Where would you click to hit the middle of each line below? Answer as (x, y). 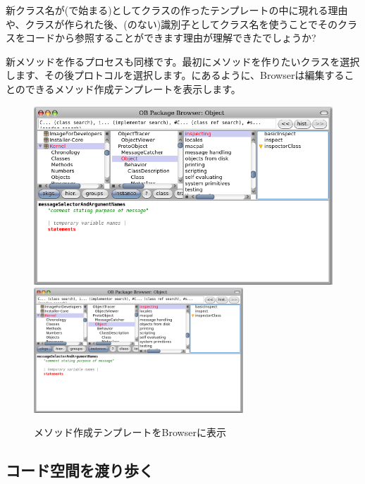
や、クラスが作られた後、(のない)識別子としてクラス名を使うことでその (172, 24)
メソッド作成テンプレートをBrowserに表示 (130, 432)
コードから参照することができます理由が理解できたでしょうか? (171, 38)
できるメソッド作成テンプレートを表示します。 (133, 88)
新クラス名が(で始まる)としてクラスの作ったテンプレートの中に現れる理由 (177, 10)
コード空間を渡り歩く (80, 470)
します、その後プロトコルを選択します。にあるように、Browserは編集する (175, 75)
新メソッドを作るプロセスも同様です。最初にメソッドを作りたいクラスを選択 (183, 61)
